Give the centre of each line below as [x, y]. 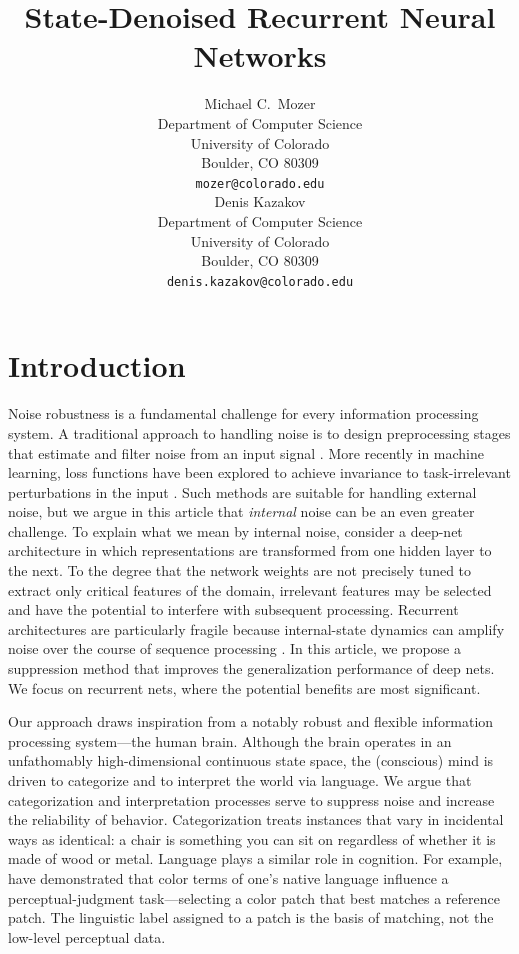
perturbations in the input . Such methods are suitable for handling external [242, 491]
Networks [260, 55]
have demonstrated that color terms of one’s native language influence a [228, 877]
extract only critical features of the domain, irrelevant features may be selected [250, 589]
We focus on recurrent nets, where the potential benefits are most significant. [244, 687]
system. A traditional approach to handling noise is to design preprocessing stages [259, 432]
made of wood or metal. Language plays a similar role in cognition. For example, [255, 858]
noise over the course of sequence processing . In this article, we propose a [234, 648]
